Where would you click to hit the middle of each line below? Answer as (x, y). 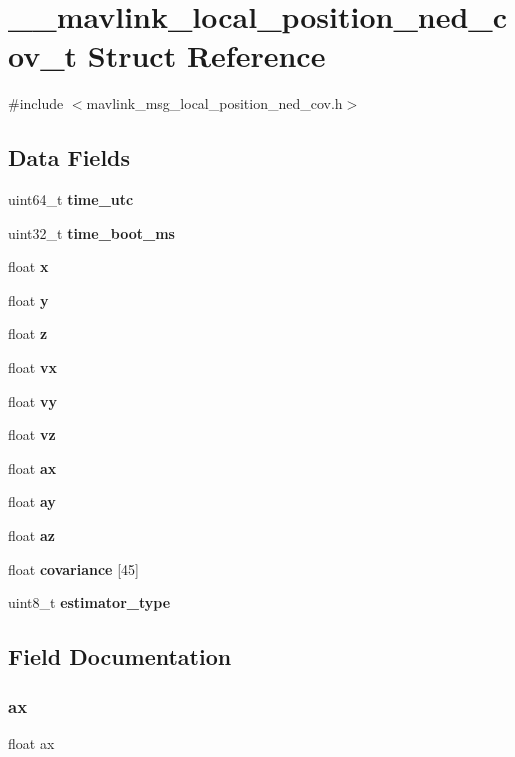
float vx (32, 367)
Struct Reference (206, 55)
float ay (32, 501)
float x (28, 266)
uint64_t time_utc (71, 199)
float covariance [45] (73, 568)
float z (28, 333)
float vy (32, 400)
